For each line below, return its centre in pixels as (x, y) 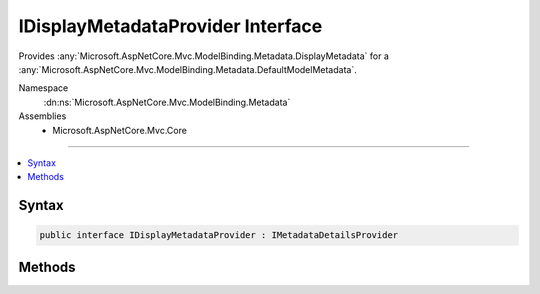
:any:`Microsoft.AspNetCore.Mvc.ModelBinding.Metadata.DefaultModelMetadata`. (187, 69)
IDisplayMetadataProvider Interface (170, 26)
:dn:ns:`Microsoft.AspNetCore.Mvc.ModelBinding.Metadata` (167, 102)
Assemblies (42, 116)
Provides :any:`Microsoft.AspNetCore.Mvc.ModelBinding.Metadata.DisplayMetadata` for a (204, 56)
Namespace (43, 88)
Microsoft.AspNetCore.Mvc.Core (119, 130)
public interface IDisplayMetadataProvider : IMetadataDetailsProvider (219, 235)
